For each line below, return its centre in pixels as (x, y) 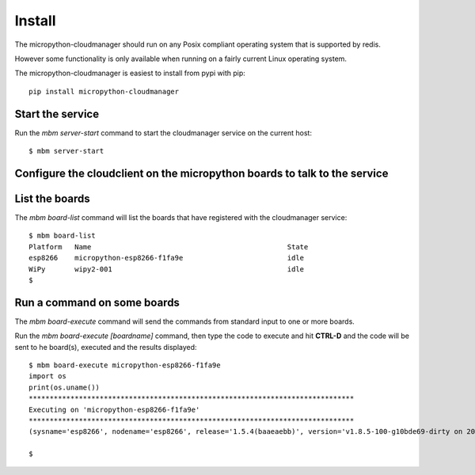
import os (47, 376)
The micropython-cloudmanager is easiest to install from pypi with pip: (130, 73)
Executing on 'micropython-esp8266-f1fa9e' (114, 409)
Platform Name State (169, 247)
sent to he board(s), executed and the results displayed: (106, 347)
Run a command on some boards (97, 302)
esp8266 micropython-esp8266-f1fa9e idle (167, 258)
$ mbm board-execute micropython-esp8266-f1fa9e (125, 365)
